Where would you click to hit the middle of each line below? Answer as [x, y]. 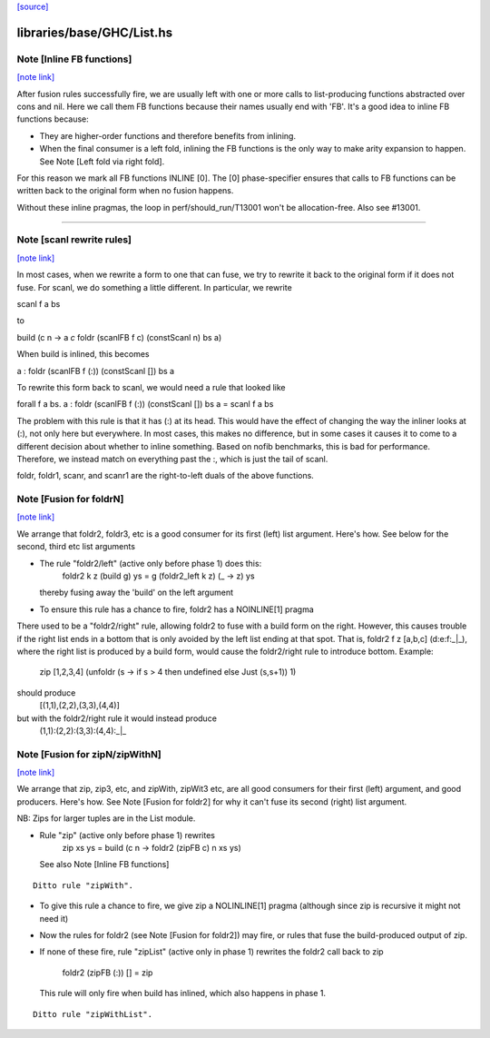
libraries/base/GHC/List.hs [94, 32]
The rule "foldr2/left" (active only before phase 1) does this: [151, 563]
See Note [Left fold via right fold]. [102, 161]
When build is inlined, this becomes [83, 354]
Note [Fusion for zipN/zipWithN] [89, 754]
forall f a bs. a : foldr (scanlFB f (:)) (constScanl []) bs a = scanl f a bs [145, 404]
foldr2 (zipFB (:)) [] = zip [108, 973]
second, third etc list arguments [76, 547]
